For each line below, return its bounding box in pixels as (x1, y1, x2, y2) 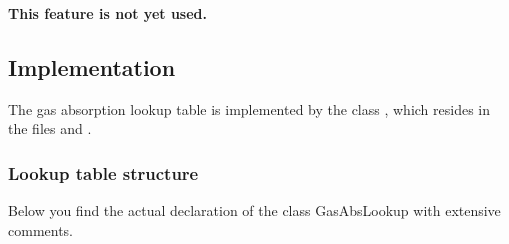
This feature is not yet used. (8, 3, 207, 23)
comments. (8, 219, 74, 240)
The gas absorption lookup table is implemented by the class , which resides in (8, 98, 491, 119)
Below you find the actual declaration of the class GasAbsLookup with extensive (8, 200, 501, 221)
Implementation (8, 51, 176, 82)
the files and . (8, 118, 92, 139)
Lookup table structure (8, 160, 199, 185)
